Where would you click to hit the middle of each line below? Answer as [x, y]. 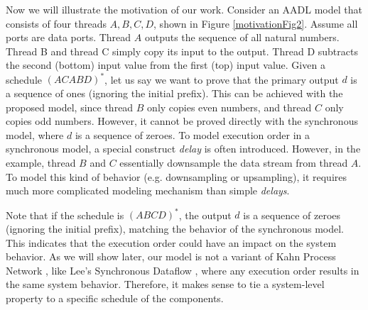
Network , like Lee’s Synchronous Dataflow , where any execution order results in [183, 270]
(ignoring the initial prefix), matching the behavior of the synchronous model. [175, 228]
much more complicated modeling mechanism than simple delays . [148, 190]
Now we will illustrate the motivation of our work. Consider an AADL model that [184, 9]
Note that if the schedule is [65, 215]
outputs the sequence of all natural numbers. [242, 37]
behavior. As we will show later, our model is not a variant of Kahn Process [171, 256]
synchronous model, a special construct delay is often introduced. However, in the [183, 149]
